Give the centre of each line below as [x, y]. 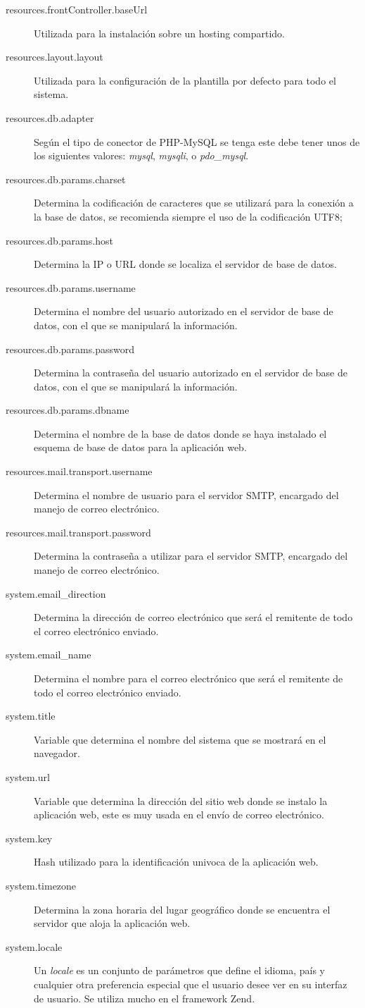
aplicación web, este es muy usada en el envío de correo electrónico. [179, 815]
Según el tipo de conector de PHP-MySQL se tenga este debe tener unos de [197, 141]
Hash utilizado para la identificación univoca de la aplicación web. [176, 862]
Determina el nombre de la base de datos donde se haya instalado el [180, 433]
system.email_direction [56, 593]
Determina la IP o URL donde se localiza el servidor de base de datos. [185, 264]
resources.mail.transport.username [79, 471]
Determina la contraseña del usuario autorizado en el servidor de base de [191, 373]
